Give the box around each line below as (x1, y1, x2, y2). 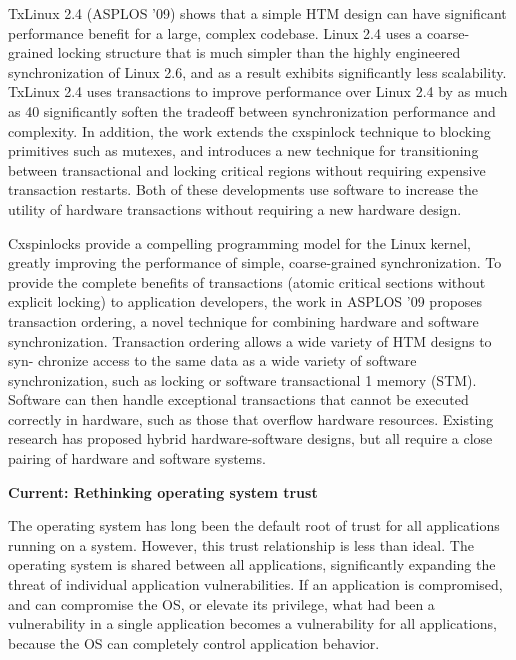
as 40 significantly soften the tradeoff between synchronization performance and (8, 100, 496, 121)
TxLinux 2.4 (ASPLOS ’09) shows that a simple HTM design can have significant (8, 3, 507, 23)
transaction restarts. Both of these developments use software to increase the (8, 179, 478, 200)
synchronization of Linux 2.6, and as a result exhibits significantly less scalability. (8, 61, 507, 82)
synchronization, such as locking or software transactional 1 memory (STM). (8, 369, 477, 390)
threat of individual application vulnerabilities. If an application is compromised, (8, 574, 503, 595)
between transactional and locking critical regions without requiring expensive (8, 159, 486, 180)
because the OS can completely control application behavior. (8, 632, 380, 653)
